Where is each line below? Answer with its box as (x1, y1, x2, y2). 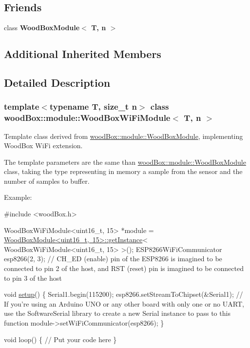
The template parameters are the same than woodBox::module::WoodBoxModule (4, 156, 246, 167)
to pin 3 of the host (4, 272, 62, 283)
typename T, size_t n (49, 100, 137, 113)
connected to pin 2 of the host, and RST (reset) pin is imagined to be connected (4, 263, 244, 273)
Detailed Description (4, 75, 111, 90)
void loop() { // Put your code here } (4, 334, 117, 344)
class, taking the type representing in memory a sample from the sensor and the (4, 166, 243, 176)
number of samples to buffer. (4, 175, 90, 186)
